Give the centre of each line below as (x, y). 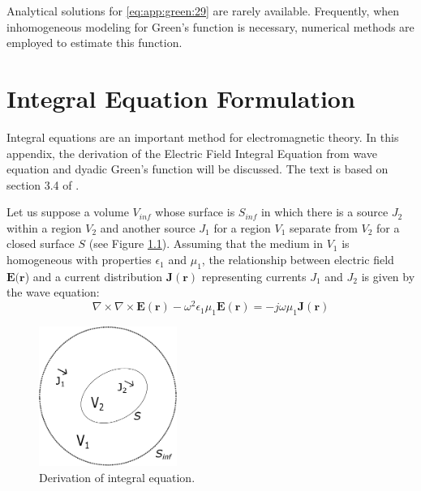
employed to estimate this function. (95, 43)
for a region (242, 227)
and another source (148, 227)
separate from (324, 227)
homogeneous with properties (79, 260)
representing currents (254, 276)
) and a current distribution (94, 276)
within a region (44, 227)
